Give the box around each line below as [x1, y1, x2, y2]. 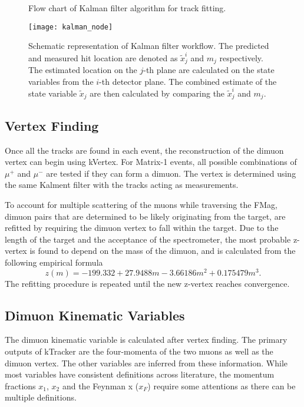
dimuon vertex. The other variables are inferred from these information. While [5, 356, 288, 369]
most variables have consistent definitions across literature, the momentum [5, 368, 275, 380]
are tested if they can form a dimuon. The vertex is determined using [46, 167, 296, 179]
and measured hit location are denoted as [28, 51, 178, 64]
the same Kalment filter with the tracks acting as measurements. [5, 178, 239, 191]
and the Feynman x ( [62, 379, 139, 392]
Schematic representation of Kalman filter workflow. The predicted [28, 39, 269, 52]
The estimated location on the [28, 64, 137, 76]
